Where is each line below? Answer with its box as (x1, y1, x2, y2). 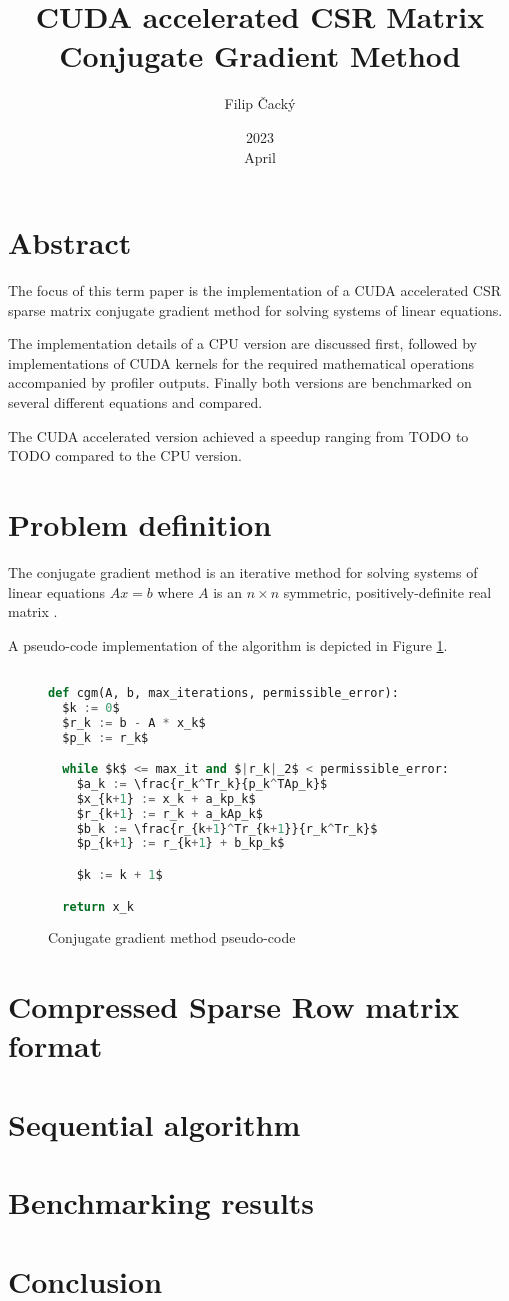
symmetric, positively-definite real (283, 581, 492, 602)
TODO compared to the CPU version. (8, 445, 242, 466)
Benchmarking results (8, 1182, 315, 1223)
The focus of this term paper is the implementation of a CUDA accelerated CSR (8, 280, 502, 301)
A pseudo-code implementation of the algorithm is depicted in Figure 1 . (8, 634, 448, 655)
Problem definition (8, 503, 272, 544)
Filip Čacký (224, 93, 296, 114)
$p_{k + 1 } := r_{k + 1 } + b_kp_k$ (76, 836, 285, 851)
